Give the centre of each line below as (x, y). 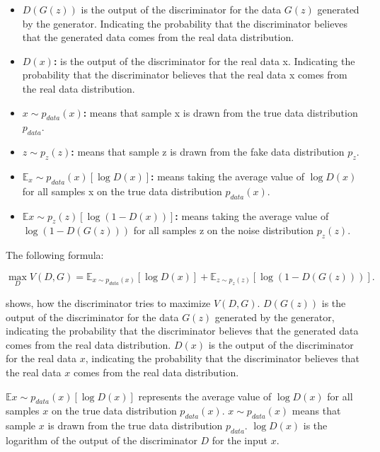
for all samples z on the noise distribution (224, 230)
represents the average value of (205, 396)
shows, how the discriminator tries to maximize (108, 302)
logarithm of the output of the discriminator (102, 440)
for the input (240, 440)
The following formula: (55, 255)
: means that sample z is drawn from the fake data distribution (208, 152)
